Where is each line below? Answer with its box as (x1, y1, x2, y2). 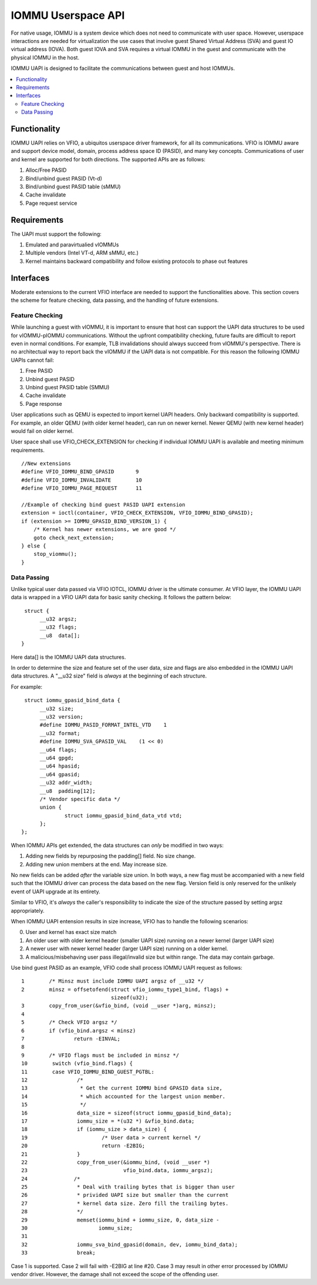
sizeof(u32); (110, 994, 149, 1001)
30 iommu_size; (21, 1225, 133, 1231)
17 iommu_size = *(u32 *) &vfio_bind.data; (21, 1117, 195, 1124)
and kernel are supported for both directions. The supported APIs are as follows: (11, 156, 205, 163)
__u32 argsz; (39, 616, 77, 623)
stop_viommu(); (33, 550, 77, 558)
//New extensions (21, 460, 71, 467)
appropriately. (11, 907, 45, 914)
